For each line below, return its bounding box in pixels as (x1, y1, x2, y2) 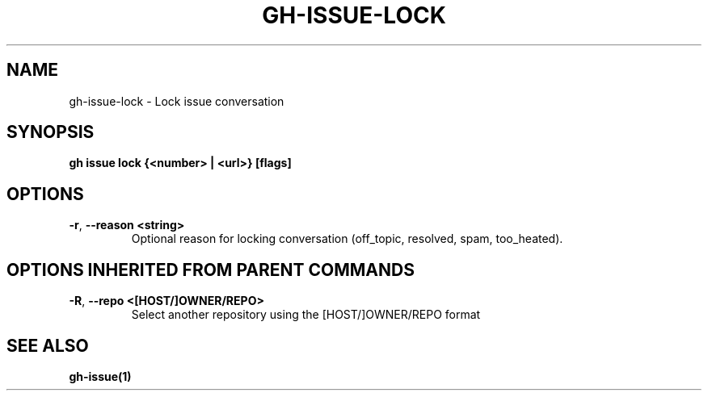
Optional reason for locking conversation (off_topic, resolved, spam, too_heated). (131, 232, 563, 246)
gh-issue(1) (69, 369, 132, 383)
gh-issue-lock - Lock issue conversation (69, 94, 284, 108)
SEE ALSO (6, 335, 89, 356)
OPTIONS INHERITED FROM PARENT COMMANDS (6, 259, 415, 280)
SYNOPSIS (6, 122, 95, 143)
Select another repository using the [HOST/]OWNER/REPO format (131, 307, 481, 322)
